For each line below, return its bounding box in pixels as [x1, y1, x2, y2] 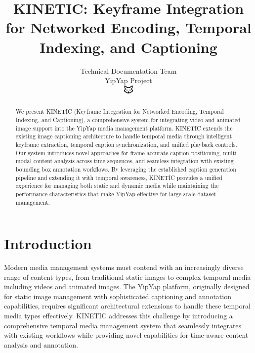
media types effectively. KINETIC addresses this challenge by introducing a [4, 310, 233, 321]
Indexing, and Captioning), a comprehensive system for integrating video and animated [15, 115, 241, 124]
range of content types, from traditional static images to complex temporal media [4, 271, 251, 282]
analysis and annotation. [4, 339, 78, 350]
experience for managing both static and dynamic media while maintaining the [15, 181, 219, 190]
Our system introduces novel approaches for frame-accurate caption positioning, [15, 148, 221, 157]
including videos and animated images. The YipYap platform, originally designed [4, 281, 250, 292]
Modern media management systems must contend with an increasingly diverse [4, 262, 244, 272]
